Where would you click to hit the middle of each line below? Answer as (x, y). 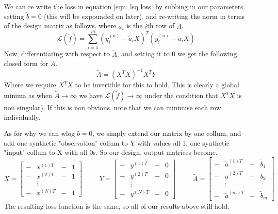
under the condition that (181, 95)
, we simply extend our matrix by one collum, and (167, 133)
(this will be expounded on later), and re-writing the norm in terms (144, 16)
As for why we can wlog (39, 133)
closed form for (26, 63)
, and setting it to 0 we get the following (177, 54)
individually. (22, 117)
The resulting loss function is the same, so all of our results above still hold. (117, 206)
